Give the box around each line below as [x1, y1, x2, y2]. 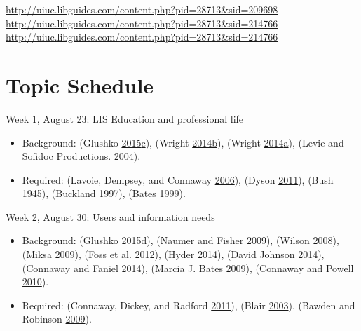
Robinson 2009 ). [22, 311, 92, 326]
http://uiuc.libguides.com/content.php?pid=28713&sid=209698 [6, 2, 278, 16]
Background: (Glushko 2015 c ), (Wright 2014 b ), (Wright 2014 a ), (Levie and [22, 135, 344, 149]
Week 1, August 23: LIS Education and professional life [6, 111, 244, 126]
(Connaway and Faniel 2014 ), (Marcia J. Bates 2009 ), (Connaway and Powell [22, 260, 354, 275]
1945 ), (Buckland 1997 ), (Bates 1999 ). [22, 186, 186, 201]
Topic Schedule [6, 70, 154, 99]
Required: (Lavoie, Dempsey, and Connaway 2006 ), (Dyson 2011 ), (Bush [22, 172, 334, 187]
